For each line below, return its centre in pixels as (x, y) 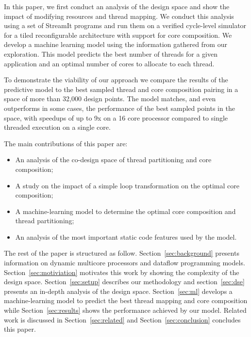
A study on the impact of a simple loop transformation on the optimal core (127, 185)
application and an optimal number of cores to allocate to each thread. (109, 63)
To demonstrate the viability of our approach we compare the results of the (116, 80)
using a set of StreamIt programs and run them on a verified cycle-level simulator (125, 25)
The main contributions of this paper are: (66, 143)
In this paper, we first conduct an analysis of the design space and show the (117, 6)
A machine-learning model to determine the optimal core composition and (125, 211)
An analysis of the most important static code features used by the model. (126, 237)
